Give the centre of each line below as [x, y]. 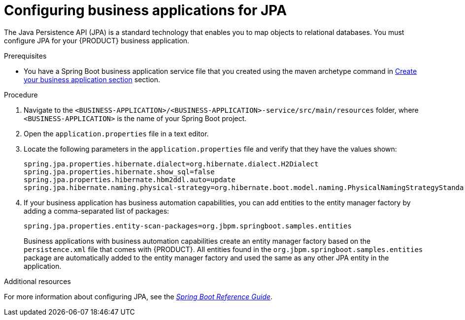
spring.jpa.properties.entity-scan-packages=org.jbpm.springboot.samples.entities [188, 226]
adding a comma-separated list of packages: [97, 211]
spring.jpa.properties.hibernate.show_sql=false [119, 172]
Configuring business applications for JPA [146, 10]
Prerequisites [25, 56]
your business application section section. [92, 79]
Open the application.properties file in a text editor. [116, 133]
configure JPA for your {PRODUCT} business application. [97, 40]
